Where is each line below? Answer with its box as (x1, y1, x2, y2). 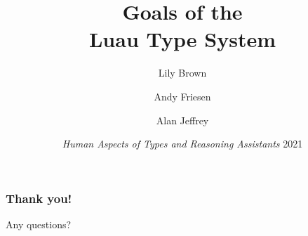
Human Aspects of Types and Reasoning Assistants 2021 (62, 136, 303, 151)
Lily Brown (158, 65, 207, 80)
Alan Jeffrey (156, 112, 209, 127)
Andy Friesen (154, 88, 211, 103)
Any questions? (6, 216, 72, 231)
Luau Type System (88, 25, 276, 53)
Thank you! (6, 189, 72, 206)
